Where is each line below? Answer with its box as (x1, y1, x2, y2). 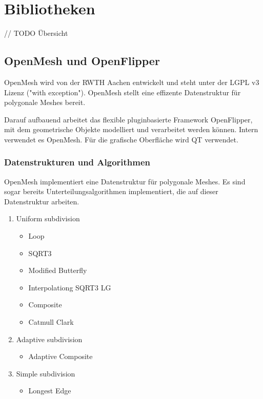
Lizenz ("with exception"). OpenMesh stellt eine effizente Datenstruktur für (4, 87, 241, 97)
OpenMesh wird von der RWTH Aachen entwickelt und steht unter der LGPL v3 (4, 76, 259, 87)
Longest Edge (28, 385, 71, 396)
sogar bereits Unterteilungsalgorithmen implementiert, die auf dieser (4, 186, 218, 197)
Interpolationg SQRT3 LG (28, 282, 111, 292)
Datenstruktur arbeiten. (4, 196, 79, 206)
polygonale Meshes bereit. (4, 97, 86, 108)
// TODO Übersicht (4, 28, 68, 38)
